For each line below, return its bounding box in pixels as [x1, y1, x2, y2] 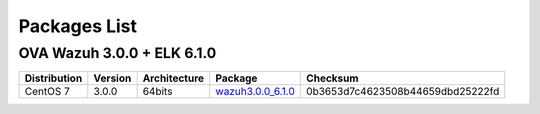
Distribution [24, 71, 83, 85]
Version [93, 71, 132, 85]
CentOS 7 [24, 85, 70, 99]
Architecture [142, 71, 205, 85]
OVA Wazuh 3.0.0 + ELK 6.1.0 [18, 44, 217, 62]
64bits [142, 85, 173, 99]
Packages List [18, 15, 138, 37]
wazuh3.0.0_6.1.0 [215, 85, 295, 99]
